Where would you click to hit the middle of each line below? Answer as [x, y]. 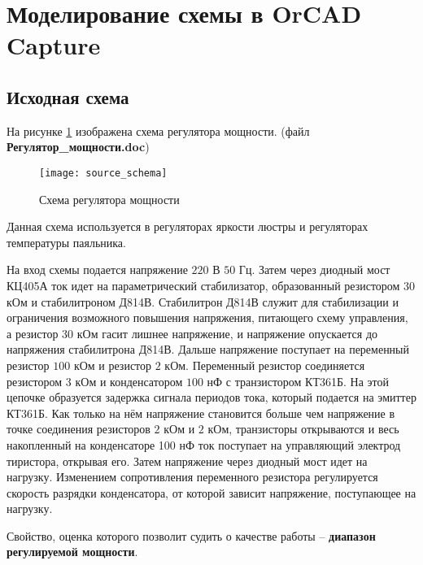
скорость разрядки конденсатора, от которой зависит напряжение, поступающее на [211, 492]
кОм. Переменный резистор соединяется [265, 365]
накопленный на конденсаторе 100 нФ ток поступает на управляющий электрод [204, 444]
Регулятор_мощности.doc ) [78, 147]
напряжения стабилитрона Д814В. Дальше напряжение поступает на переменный [208, 349]
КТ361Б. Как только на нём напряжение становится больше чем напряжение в [201, 413]
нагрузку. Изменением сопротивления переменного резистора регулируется [192, 477]
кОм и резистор [113, 365]
